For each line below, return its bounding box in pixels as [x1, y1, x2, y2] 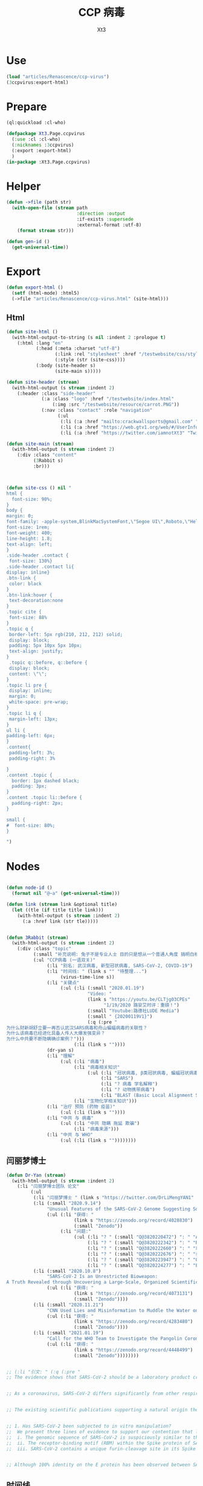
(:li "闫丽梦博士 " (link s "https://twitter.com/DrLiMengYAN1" [33, 1195, 195, 1201]
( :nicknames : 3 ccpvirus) [11, 142, 74, 148]
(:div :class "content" [17, 452, 77, 458]
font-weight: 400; [6, 530, 53, 536]
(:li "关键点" [47, 980, 80, 986]
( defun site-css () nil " [6, 484, 71, 491]
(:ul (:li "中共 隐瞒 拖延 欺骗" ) [60, 1120, 140, 1126]
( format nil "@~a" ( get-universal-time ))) [11, 891, 120, 897]
